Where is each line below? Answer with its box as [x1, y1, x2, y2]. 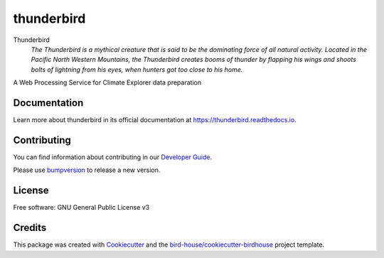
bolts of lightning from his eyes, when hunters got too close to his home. [31, 65, 243, 74]
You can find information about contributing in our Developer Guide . [13, 153, 213, 161]
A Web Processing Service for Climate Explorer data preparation [13, 78, 202, 87]
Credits [13, 222, 47, 234]
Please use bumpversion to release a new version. [13, 166, 161, 174]
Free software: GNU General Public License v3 [13, 203, 150, 212]
